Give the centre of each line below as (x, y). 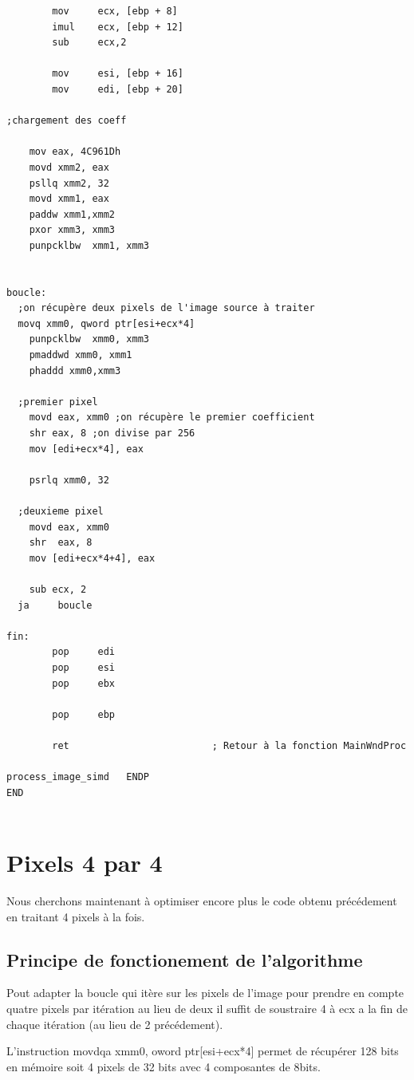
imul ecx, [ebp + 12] (118, 27)
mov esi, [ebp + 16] (118, 74)
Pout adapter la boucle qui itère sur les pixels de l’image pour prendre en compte (205, 993)
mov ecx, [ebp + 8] (115, 11)
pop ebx (84, 683)
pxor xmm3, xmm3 (72, 230)
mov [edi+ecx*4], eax (86, 449)
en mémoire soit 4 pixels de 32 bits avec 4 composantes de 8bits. (164, 1066)
